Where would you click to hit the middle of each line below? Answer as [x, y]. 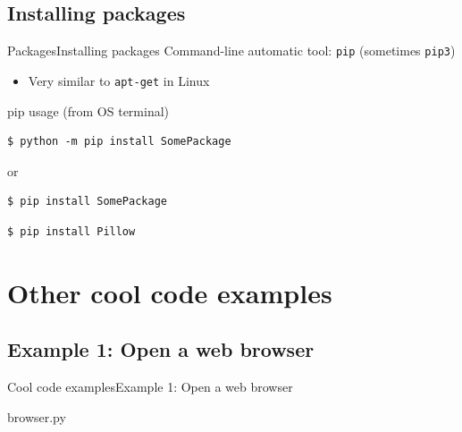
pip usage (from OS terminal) [88, 110]
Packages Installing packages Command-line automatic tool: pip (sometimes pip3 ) [231, 51]
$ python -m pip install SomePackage [119, 142]
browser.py [37, 416]
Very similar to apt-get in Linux [119, 80]
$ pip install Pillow [71, 231]
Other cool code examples [170, 292]
